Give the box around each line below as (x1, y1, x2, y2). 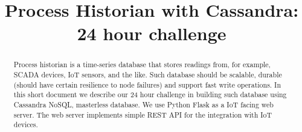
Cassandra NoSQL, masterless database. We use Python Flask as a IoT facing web (13, 99, 274, 109)
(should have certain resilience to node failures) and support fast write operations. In (13, 79, 281, 89)
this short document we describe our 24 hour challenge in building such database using (13, 89, 287, 100)
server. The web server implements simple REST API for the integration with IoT (13, 109, 272, 119)
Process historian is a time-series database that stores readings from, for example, (13, 59, 271, 70)
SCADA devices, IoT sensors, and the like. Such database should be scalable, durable (13, 70, 282, 80)
